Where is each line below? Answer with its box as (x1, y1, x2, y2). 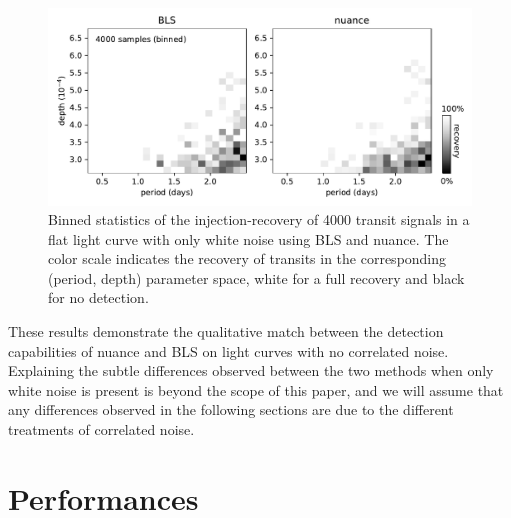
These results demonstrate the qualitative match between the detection (8, 321, 444, 342)
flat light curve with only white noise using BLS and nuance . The (48, 228, 449, 249)
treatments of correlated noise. (8, 419, 195, 440)
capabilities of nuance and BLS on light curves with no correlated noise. (8, 340, 449, 361)
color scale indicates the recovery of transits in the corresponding (48, 248, 447, 269)
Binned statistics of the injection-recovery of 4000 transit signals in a (48, 209, 470, 230)
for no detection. (48, 287, 149, 308)
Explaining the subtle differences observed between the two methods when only (8, 360, 494, 381)
